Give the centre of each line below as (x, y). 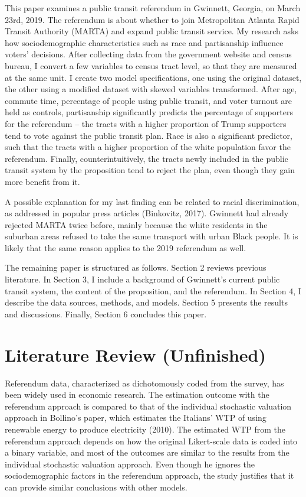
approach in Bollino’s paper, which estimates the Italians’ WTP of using (136, 418)
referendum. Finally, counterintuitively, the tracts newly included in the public (147, 158)
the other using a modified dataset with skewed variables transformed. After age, (151, 89)
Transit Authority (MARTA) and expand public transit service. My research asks (152, 31)
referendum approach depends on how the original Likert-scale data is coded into (151, 441)
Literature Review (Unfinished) (135, 354)
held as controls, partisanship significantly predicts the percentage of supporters (149, 112)
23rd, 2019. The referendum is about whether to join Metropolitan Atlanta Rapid (152, 19)
